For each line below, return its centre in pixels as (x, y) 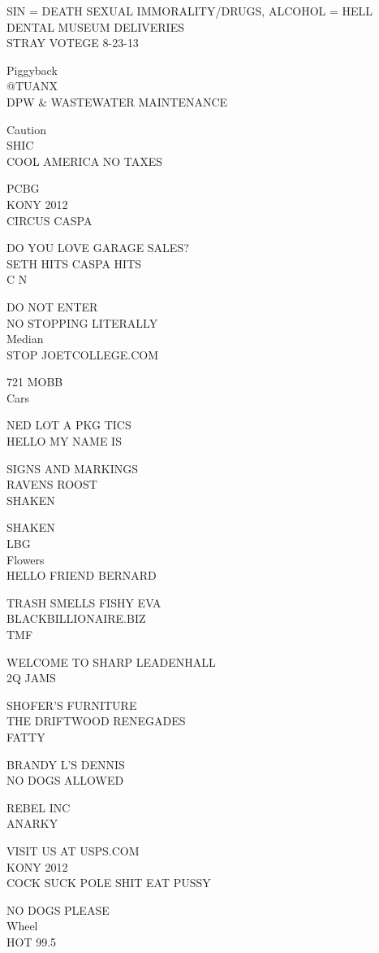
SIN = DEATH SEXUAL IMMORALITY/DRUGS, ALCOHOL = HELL (190, 11)
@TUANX (32, 86)
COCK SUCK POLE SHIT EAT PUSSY (109, 883)
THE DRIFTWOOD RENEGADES (96, 721)
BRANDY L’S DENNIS (66, 764)
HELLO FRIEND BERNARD (82, 575)
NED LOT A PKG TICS (69, 425)
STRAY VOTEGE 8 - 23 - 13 (73, 43)
